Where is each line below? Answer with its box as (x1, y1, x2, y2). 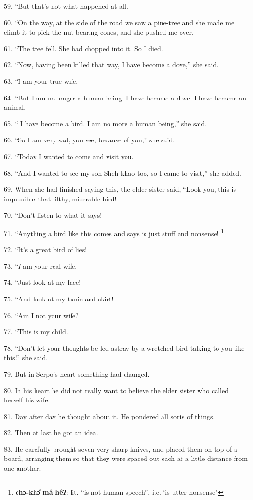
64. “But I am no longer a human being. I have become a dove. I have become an (4, 92, 246, 102)
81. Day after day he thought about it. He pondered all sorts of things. (4, 411, 215, 421)
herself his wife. (4, 395, 50, 405)
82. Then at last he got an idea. (4, 427, 98, 438)
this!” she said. (4, 352, 48, 362)
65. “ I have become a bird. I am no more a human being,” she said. (4, 118, 207, 128)
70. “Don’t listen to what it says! (4, 210, 102, 220)
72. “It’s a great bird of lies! (4, 244, 87, 255)
